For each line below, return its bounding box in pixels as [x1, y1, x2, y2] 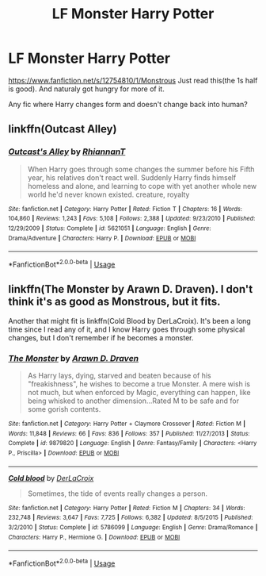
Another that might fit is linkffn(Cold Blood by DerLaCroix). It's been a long [8, 316, 251, 325]
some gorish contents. [27, 405, 101, 414]
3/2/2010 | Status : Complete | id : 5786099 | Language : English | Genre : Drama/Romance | [8, 523, 258, 532]
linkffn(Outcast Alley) [8, 122, 117, 136]
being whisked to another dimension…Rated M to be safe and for [27, 396, 240, 405]
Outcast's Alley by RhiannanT [8, 146, 126, 157]
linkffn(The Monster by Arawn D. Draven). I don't [8, 282, 253, 296]
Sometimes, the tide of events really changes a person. [27, 489, 208, 498]
